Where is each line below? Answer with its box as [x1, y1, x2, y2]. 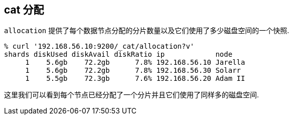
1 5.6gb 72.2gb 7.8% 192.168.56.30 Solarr [25, 66, 241, 75]
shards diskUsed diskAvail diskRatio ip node [4, 50, 233, 59]
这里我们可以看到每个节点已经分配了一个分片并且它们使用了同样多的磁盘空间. [4, 90, 259, 99]
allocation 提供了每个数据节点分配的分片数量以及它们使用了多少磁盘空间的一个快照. [4, 26, 289, 35]
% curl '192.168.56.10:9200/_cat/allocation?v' [4, 42, 195, 51]
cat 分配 [4, 4, 44, 16]
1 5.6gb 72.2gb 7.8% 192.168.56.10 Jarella [25, 58, 245, 67]
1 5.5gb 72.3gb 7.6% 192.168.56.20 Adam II [25, 74, 245, 83]
